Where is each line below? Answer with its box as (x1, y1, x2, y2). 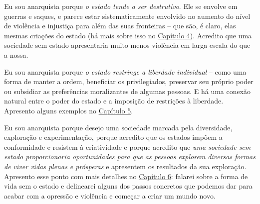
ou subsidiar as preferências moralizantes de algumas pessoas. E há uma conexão (4, 86, 251, 96)
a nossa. (4, 49, 28, 60)
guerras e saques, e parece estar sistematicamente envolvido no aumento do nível (4, 10, 251, 21)
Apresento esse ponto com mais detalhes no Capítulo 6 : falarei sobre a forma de (4, 171, 248, 181)
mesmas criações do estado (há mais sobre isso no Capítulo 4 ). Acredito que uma (4, 30, 252, 40)
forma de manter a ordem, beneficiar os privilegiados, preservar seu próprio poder (4, 76, 254, 87)
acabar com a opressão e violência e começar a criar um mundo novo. (4, 190, 216, 201)
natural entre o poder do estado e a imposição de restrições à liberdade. (4, 96, 224, 106)
